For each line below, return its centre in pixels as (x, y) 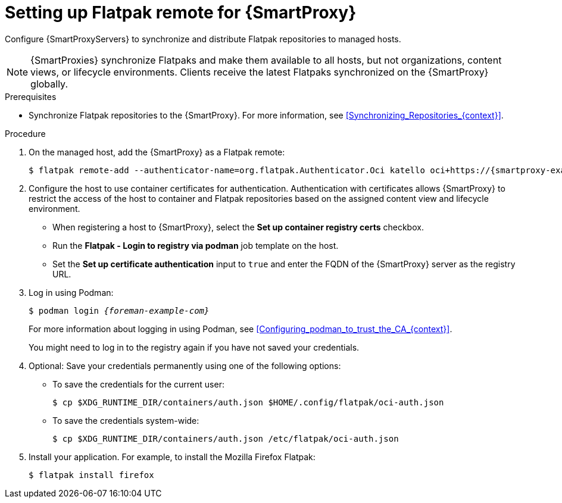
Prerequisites (31, 96)
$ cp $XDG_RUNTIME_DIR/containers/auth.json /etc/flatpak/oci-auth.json (226, 438)
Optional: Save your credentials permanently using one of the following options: (185, 365)
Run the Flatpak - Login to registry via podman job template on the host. (196, 245)
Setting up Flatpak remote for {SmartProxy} (181, 13)
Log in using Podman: (71, 292)
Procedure (25, 133)
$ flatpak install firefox (91, 475)
